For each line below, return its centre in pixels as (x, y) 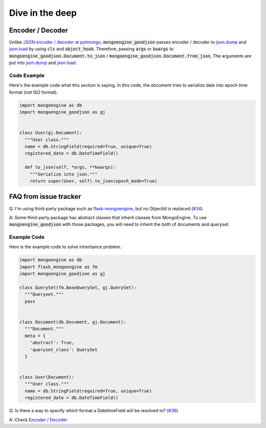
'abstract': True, (52, 343)
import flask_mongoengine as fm (59, 267)
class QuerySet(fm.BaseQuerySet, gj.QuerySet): (78, 288)
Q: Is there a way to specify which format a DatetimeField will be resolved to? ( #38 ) (94, 411)
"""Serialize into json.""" (64, 174)
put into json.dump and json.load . (43, 63)
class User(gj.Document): (51, 133)
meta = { (35, 336)
